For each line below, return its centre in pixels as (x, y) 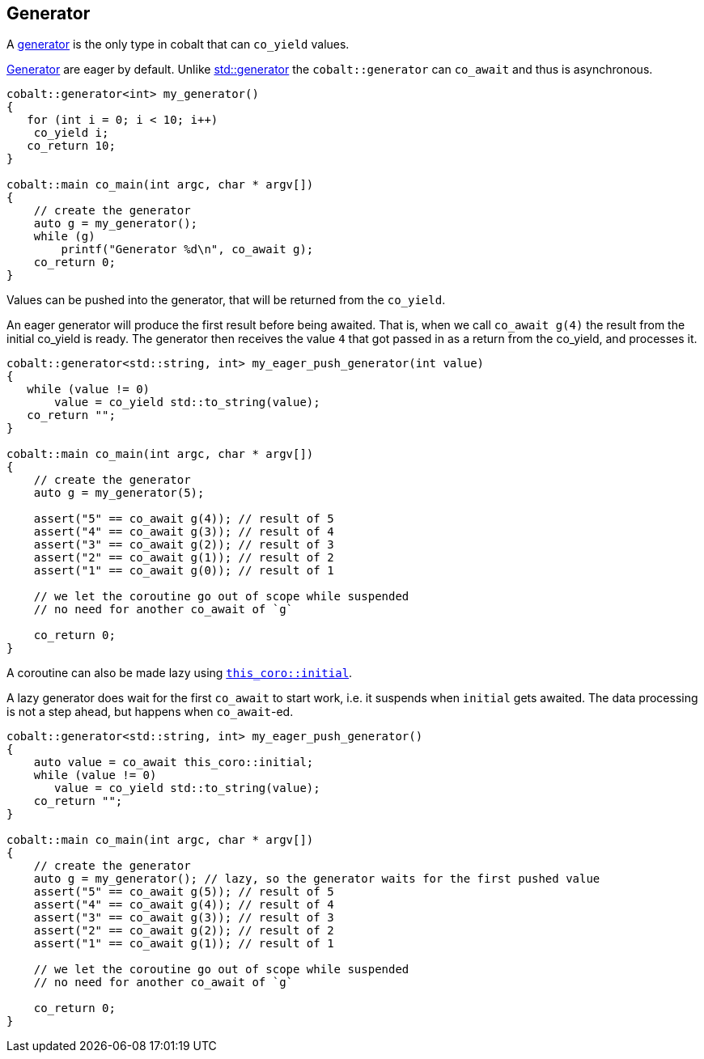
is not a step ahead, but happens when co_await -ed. (150, 712)
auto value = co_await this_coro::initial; (174, 762)
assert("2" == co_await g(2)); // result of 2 (184, 931)
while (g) (64, 237)
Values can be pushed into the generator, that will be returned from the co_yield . (226, 300)
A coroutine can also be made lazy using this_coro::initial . (180, 673)
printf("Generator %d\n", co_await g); (187, 250)
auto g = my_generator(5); (119, 493)
